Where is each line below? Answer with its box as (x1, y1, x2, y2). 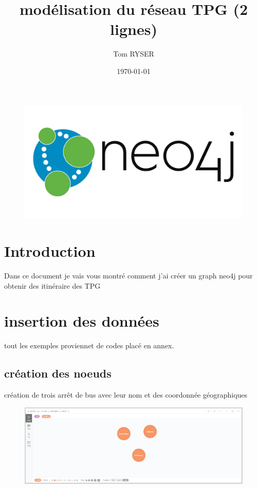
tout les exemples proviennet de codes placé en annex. (4, 340, 174, 351)
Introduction (4, 240, 96, 261)
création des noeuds (4, 365, 112, 381)
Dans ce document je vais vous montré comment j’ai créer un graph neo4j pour (4, 270, 253, 280)
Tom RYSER (113, 48, 154, 59)
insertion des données (4, 310, 159, 331)
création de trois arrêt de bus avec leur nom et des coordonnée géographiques (4, 389, 248, 400)
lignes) (110, 18, 157, 40)
